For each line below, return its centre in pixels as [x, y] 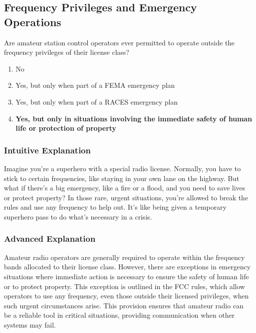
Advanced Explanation [50, 239]
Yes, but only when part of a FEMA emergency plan [95, 85]
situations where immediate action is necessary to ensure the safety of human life [127, 276]
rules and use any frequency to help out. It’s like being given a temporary [115, 207]
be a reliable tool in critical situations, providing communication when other [119, 315]
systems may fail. [30, 324]
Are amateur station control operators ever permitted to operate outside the [119, 42]
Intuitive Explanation [47, 150]
